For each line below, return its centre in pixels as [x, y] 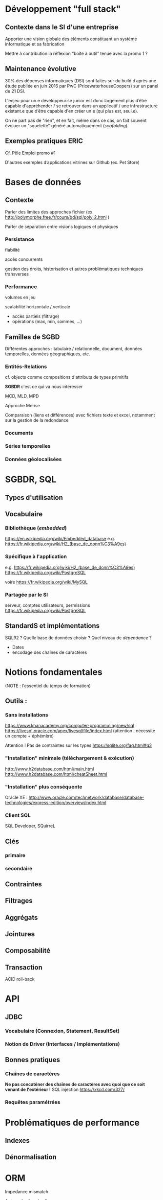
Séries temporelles [28, 446]
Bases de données [43, 182]
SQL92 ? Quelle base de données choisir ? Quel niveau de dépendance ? [78, 638]
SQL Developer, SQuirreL [30, 826]
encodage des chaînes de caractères [50, 652]
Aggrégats [21, 917]
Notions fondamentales [54, 672]
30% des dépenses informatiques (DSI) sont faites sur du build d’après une [81, 81]
